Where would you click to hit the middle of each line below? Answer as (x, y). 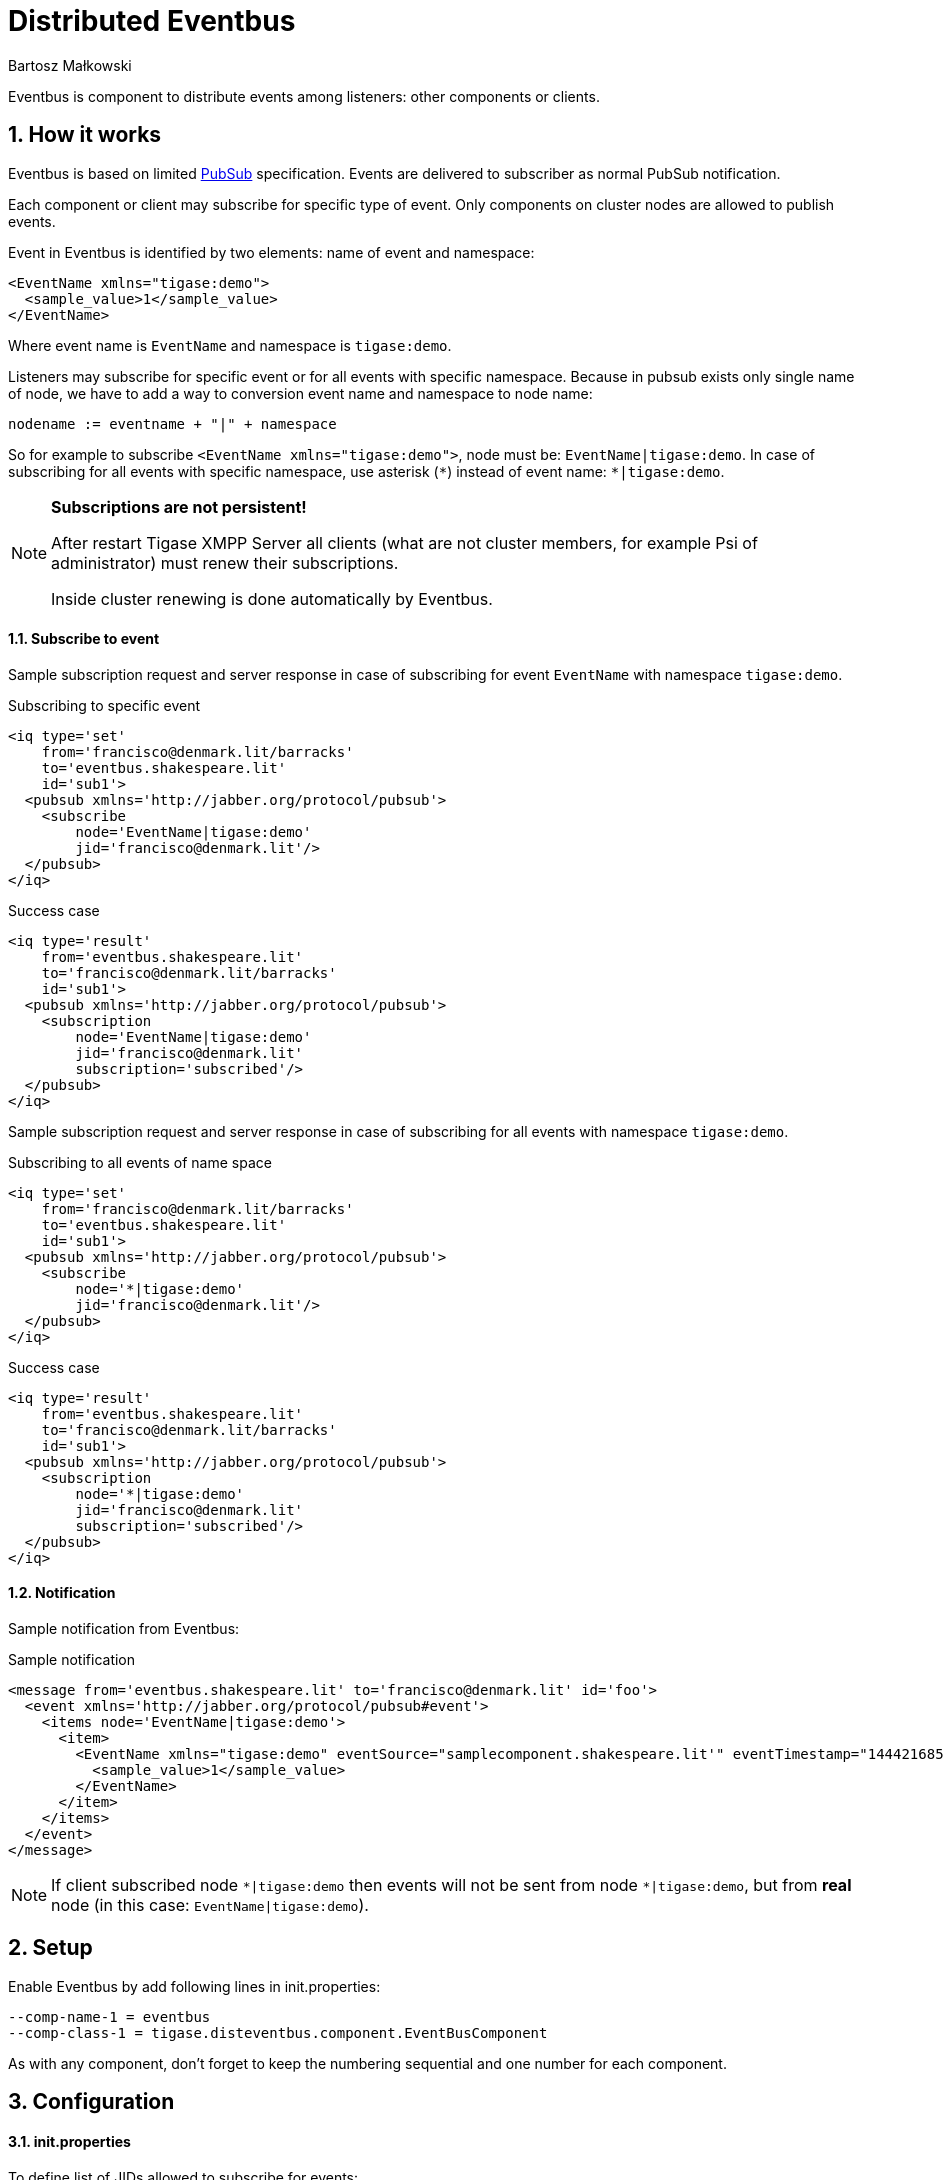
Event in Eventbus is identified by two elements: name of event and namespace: (271, 252)
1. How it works (85, 135)
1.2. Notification (62, 1593)
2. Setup (50, 1948)
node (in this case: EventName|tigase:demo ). (210, 1905)
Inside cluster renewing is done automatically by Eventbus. (272, 598)
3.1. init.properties (69, 2141)
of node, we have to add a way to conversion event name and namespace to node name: (300, 393)
